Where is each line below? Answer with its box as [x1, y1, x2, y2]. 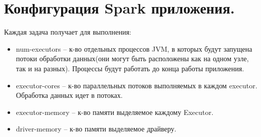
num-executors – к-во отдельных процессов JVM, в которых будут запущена [16, 43, 252, 54]
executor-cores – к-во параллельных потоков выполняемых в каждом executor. [16, 80, 257, 90]
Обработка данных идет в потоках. [16, 90, 123, 100]
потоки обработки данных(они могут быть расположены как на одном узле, [16, 53, 249, 64]
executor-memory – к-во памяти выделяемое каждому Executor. [16, 106, 214, 117]
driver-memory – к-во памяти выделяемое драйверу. [16, 123, 177, 134]
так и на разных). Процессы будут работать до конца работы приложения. [16, 63, 244, 73]
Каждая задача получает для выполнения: [4, 27, 132, 37]
